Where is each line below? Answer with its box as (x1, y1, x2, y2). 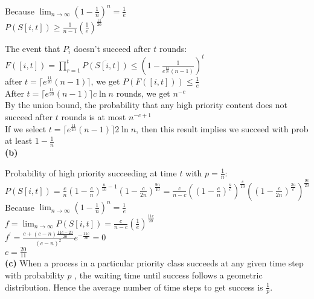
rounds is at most (61, 110, 126, 123)
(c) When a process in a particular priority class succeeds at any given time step (5, 257, 304, 269)
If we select (5, 122, 46, 135)
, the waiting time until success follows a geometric (74, 268, 263, 281)
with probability (5, 268, 65, 281)
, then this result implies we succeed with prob (136, 122, 309, 135)
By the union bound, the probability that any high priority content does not (5, 98, 287, 111)
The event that (5, 42, 60, 54)
